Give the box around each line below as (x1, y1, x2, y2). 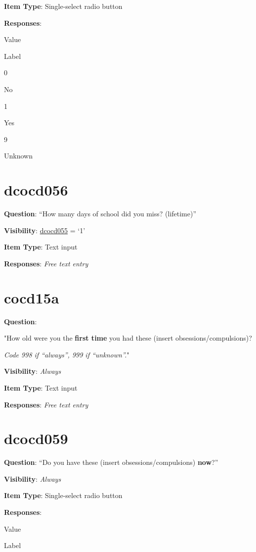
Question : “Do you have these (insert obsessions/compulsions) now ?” (4, 457, 218, 467)
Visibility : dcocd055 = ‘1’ (4, 225, 85, 235)
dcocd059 (4, 428, 68, 449)
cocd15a (4, 287, 59, 307)
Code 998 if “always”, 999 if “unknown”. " (4, 349, 129, 359)
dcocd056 (4, 180, 68, 200)
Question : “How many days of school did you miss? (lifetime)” (4, 208, 197, 219)
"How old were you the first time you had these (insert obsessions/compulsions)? (4, 333, 252, 343)
